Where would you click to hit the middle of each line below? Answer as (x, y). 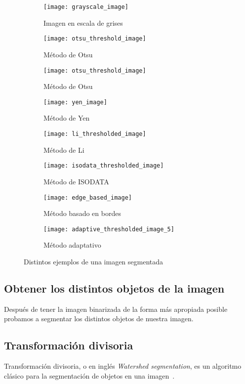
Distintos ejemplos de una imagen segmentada (94, 261)
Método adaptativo (72, 245)
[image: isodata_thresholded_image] (104, 166)
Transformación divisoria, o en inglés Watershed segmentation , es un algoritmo (123, 366)
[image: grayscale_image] (86, 7)
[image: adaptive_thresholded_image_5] (109, 229)
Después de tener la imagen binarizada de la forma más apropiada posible (116, 309)
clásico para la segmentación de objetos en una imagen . (89, 375)
